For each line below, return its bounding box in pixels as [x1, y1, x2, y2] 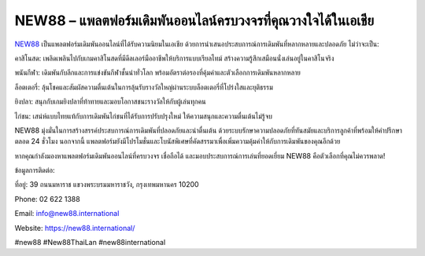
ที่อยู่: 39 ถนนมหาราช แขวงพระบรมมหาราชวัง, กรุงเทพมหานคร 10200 [14, 180, 200, 189]
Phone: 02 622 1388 [14, 194, 80, 203]
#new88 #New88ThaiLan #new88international [14, 238, 166, 247]
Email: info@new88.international [14, 209, 120, 218]
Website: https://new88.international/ [14, 223, 135, 232]
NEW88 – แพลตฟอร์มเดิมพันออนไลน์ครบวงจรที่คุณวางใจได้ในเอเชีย [14, 12, 375, 29]
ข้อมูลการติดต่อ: [14, 166, 55, 175]
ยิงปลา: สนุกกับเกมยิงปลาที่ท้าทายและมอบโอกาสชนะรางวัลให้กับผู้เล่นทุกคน [14, 97, 206, 106]
